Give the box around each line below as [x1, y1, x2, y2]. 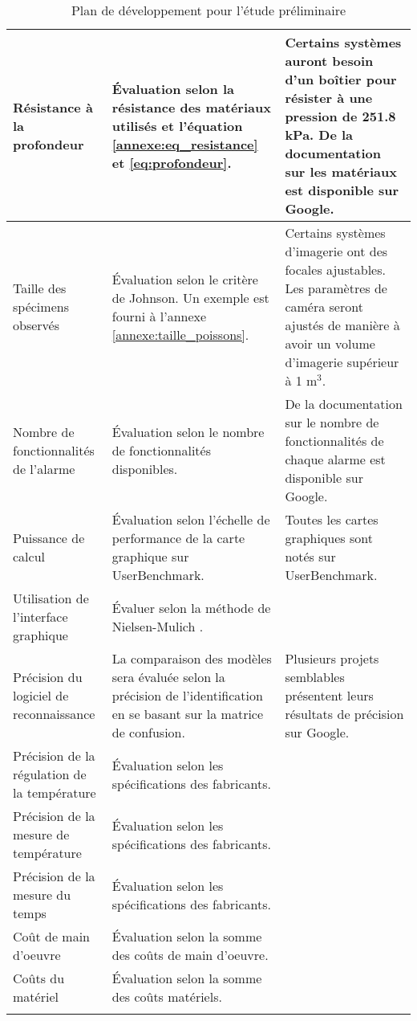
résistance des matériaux [111, 97, 271, 116]
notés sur [285, 547, 336, 566]
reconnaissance [13, 704, 95, 723]
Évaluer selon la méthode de [111, 598, 271, 617]
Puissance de [13, 529, 85, 547]
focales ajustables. [285, 260, 386, 279]
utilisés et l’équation [111, 116, 243, 135]
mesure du [13, 885, 71, 904]
